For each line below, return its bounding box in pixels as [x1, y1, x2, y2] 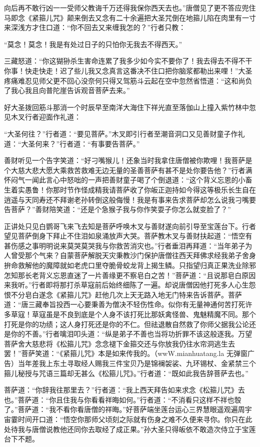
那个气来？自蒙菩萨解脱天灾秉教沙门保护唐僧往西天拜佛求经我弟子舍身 [24, 250, 256, 260]
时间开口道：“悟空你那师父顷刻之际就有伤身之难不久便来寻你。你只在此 [17, 413, 252, 424]
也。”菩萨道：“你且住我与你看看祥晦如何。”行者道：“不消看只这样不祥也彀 [4, 394, 241, 404]
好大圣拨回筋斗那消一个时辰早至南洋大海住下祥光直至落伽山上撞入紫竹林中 [4, 101, 249, 112]
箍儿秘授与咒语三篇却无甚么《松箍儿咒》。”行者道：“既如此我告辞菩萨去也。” [4, 367, 248, 378]
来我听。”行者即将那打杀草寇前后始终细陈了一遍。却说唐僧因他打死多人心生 [4, 279, 249, 290]
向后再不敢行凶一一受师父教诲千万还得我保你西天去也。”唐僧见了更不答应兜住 [4, 2, 256, 12]
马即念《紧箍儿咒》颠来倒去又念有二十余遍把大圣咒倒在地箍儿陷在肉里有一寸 [4, 12, 256, 22]
